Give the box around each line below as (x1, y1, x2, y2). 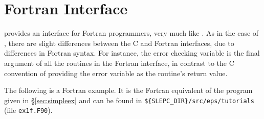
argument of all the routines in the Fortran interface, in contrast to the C (4, 57, 234, 68)
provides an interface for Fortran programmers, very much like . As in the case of (4, 28, 259, 38)
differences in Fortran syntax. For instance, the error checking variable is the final (4, 47, 260, 58)
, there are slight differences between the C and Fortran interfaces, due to (4, 37, 234, 48)
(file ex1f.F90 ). (4, 105, 53, 115)
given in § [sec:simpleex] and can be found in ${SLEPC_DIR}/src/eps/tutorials (4, 94, 254, 105)
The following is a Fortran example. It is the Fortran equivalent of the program (4, 85, 253, 96)
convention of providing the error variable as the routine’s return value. (4, 67, 228, 78)
